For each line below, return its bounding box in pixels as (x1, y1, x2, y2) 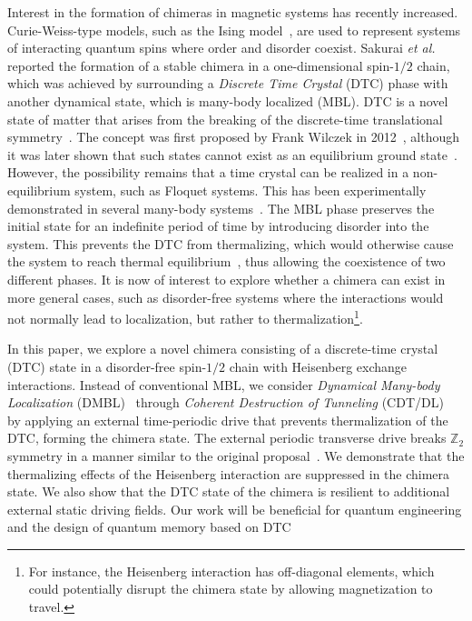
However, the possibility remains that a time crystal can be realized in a (7, 163, 409, 182)
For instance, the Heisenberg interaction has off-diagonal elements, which (28, 561, 435, 580)
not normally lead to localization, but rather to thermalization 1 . (7, 306, 363, 327)
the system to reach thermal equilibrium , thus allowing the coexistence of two (7, 252, 446, 271)
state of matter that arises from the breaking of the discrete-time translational (7, 109, 443, 128)
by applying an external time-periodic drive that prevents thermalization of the (7, 410, 448, 429)
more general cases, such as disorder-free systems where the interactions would (7, 287, 444, 306)
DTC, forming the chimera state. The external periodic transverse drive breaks (7, 428, 447, 447)
